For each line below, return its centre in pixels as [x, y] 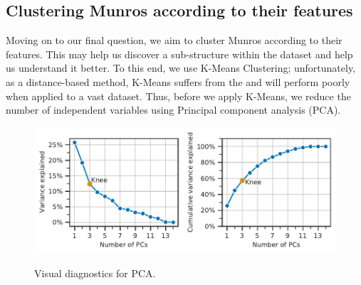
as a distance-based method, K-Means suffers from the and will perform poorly [178, 81]
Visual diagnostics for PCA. [95, 273]
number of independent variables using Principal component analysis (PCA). [173, 110]
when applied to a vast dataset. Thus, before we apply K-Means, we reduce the [178, 96]
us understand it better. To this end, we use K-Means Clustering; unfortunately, [181, 68]
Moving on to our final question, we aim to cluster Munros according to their [174, 40]
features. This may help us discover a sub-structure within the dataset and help [179, 54]
